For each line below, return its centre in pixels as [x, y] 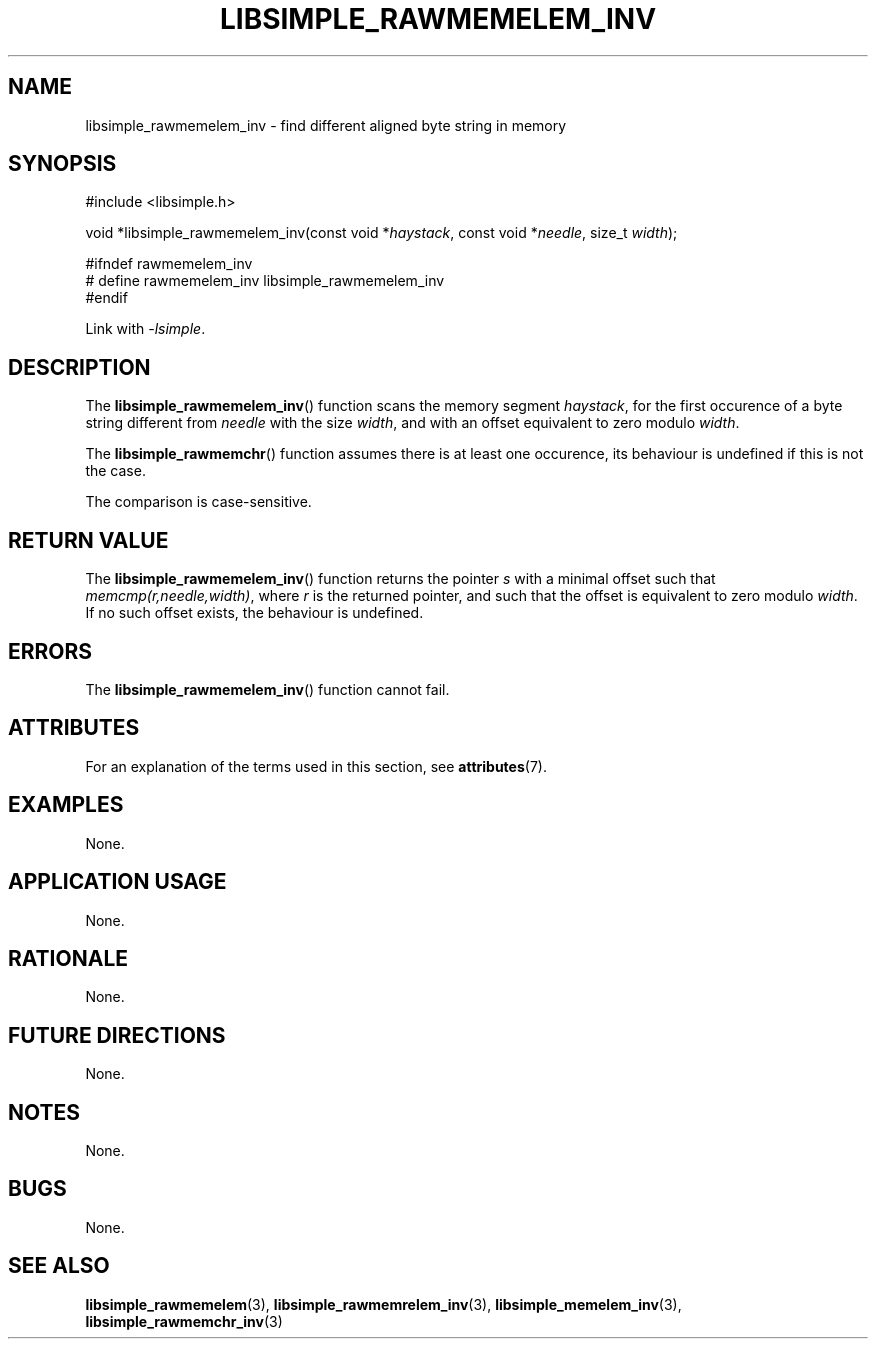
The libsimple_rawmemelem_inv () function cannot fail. [267, 689]
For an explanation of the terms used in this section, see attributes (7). [316, 766]
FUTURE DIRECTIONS [117, 1035]
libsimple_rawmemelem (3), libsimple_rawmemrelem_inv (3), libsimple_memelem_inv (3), [383, 1304]
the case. [115, 471]
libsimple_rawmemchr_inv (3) [184, 1321]
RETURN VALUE [88, 540]
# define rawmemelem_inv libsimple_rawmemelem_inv [265, 281]
